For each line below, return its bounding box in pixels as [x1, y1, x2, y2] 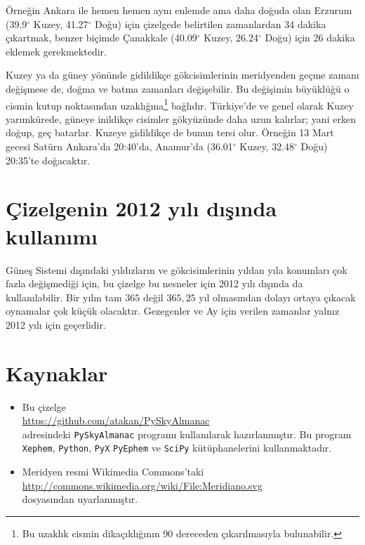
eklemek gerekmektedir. [6, 44, 107, 58]
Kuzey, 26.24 [204, 30, 258, 45]
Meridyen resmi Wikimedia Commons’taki [22, 464, 204, 479]
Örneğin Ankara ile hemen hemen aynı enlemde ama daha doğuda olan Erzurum [6, 3, 352, 17]
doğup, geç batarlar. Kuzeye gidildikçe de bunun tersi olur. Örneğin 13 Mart [6, 125, 334, 140]
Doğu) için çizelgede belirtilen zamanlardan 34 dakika [95, 16, 326, 31]
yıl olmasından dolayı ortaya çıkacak [199, 289, 356, 304]
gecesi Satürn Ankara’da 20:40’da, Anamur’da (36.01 [6, 139, 233, 153]
